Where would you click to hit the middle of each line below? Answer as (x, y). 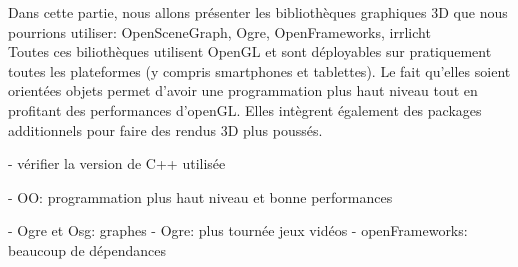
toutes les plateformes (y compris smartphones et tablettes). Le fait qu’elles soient (259, 70)
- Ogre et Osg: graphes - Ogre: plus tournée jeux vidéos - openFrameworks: (238, 230)
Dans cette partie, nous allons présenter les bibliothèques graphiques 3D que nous (258, 12)
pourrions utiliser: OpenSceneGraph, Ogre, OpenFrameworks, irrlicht (219, 31)
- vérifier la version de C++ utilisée (117, 163)
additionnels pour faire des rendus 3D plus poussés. (165, 129)
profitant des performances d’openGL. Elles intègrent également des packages (245, 109)
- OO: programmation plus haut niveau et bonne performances (200, 196)
